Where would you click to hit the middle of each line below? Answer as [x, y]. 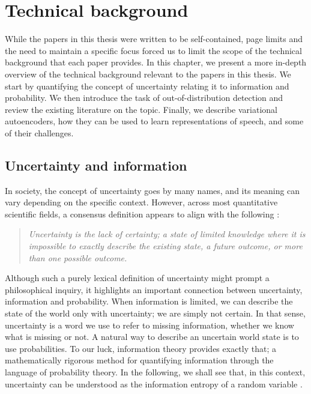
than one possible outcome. [78, 257]
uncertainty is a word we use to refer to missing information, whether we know [149, 325]
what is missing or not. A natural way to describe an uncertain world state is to [152, 337]
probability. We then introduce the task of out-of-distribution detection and [144, 98]
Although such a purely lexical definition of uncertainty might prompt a [137, 278]
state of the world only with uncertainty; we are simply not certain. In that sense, [155, 313]
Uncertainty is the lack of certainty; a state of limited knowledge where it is [167, 234]
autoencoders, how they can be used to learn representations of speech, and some [154, 121]
